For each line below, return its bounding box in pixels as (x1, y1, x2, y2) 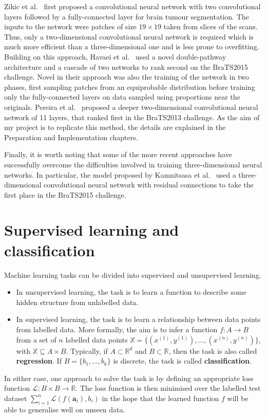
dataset (4, 392, 27, 403)
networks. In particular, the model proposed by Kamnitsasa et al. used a (4, 169, 236, 180)
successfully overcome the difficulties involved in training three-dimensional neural (4, 159, 262, 169)
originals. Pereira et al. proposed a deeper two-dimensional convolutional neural (4, 101, 258, 112)
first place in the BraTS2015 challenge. (4, 189, 126, 200)
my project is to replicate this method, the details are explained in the (4, 122, 226, 132)
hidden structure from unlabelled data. (16, 296, 139, 307)
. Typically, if (66, 345, 108, 356)
